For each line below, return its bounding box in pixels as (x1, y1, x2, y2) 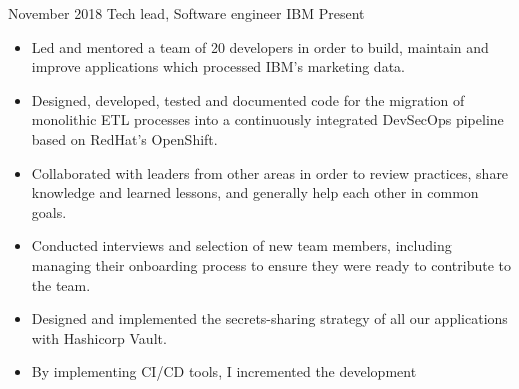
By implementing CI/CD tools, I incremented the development (31, 361, 417, 382)
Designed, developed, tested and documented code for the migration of (31, 89, 465, 110)
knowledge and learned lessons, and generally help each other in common (31, 182, 479, 203)
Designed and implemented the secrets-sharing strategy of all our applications (31, 308, 508, 329)
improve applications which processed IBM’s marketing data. (31, 56, 405, 77)
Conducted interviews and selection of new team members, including (31, 235, 452, 256)
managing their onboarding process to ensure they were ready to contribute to (31, 254, 512, 275)
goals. (31, 201, 67, 222)
